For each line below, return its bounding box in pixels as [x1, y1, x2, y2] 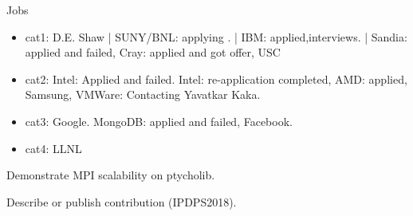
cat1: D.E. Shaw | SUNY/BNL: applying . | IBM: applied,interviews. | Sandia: [25, 28, 407, 45]
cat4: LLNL [25, 139, 82, 156]
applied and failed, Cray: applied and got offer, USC [25, 44, 281, 61]
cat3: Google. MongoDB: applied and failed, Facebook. [25, 112, 293, 129]
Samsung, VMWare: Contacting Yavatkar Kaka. [25, 86, 261, 103]
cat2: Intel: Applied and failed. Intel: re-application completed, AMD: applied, [25, 70, 407, 87]
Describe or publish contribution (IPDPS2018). [6, 193, 237, 210]
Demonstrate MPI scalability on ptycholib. [6, 167, 215, 183]
